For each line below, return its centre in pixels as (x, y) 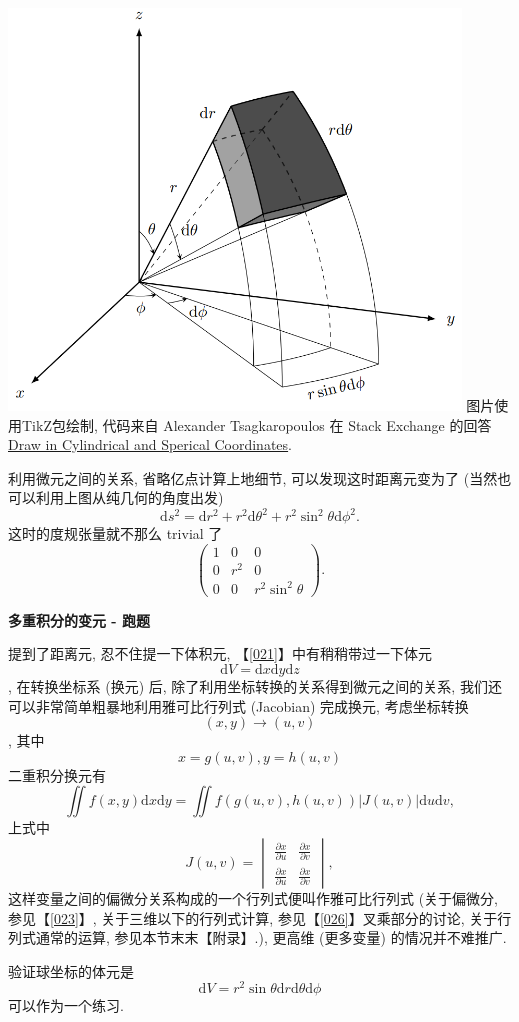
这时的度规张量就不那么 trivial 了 (115, 533)
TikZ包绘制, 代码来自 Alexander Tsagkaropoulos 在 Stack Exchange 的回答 (256, 424)
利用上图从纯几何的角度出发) (129, 497)
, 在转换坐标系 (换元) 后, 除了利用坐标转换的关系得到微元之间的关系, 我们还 (255, 686)
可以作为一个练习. (66, 1005)
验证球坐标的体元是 (71, 970)
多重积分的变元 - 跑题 (79, 619)
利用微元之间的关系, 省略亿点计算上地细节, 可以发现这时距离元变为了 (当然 (253, 477)
